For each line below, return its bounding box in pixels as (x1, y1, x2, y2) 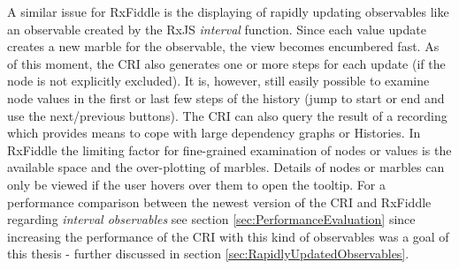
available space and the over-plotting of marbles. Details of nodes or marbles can (7, 158, 445, 176)
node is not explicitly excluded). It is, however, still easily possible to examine (7, 71, 430, 90)
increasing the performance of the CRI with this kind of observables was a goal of (7, 227, 449, 245)
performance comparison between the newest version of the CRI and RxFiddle (7, 192, 432, 211)
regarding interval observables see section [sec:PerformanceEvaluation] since (7, 210, 416, 228)
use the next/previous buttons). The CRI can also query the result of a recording (7, 106, 448, 124)
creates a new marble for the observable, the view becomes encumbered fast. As (7, 37, 440, 56)
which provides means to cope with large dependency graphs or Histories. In (7, 123, 421, 142)
